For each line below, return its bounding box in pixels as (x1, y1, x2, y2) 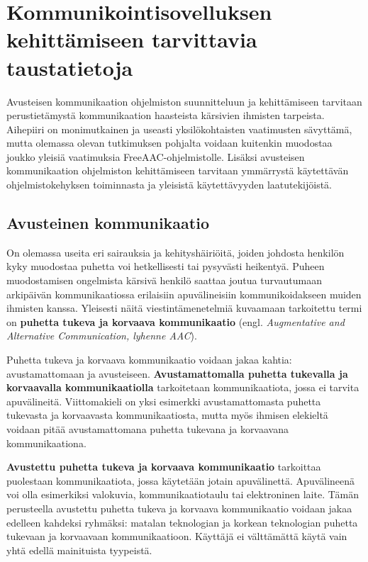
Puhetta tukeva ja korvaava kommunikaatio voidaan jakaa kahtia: (6, 352, 292, 367)
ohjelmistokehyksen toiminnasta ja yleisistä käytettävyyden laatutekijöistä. (6, 177, 332, 192)
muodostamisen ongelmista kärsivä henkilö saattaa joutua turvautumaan (6, 273, 322, 288)
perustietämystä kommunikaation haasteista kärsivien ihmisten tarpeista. (6, 108, 325, 123)
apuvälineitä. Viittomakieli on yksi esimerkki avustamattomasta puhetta (6, 393, 321, 408)
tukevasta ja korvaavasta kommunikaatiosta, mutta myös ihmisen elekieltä (6, 408, 328, 422)
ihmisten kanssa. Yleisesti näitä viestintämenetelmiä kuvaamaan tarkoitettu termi (6, 300, 362, 315)
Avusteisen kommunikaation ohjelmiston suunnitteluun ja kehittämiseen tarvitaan (6, 94, 362, 108)
